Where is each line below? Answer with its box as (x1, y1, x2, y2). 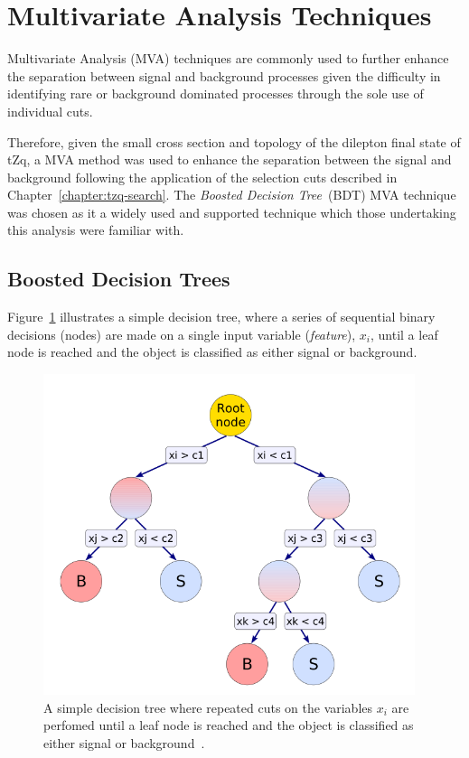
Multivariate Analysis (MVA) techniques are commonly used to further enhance (7, 49, 449, 68)
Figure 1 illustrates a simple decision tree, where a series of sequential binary (7, 307, 436, 326)
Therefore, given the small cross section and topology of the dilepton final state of (7, 132, 461, 151)
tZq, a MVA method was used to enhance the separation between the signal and (7, 150, 452, 169)
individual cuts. (7, 101, 93, 120)
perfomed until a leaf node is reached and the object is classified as (43, 716, 414, 735)
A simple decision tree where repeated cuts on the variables (43, 697, 373, 716)
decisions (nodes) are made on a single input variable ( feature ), (7, 324, 356, 343)
